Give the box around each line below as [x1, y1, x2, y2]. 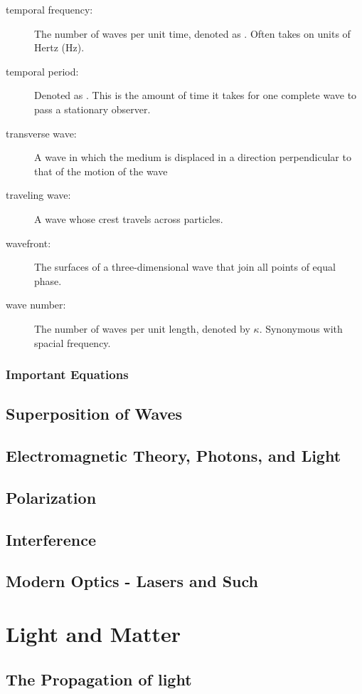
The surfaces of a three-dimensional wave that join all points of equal [34, 259, 336, 274]
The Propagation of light [6, 668, 192, 690]
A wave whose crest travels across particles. [34, 211, 223, 226]
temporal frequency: [6, 2, 93, 16]
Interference [6, 528, 96, 550]
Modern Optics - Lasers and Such [6, 570, 258, 592]
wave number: [6, 297, 66, 312]
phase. [34, 273, 62, 288]
